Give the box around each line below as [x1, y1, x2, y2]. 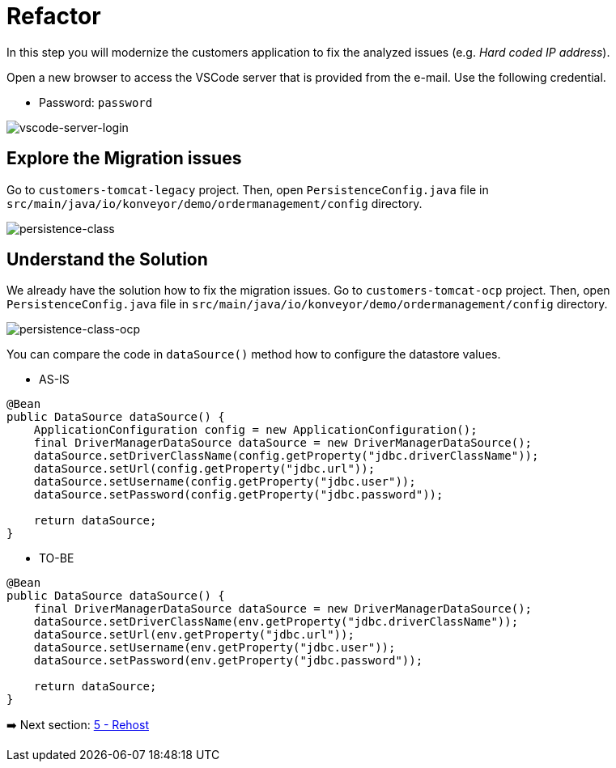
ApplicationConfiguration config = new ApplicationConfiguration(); [33, 423, 478, 437]
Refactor [6, 2, 101, 30]
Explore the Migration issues [6, 148, 242, 169]
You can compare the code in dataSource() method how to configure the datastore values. [6, 347, 501, 362]
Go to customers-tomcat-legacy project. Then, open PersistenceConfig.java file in [6, 182, 489, 197]
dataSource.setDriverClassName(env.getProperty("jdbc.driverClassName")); [33, 615, 519, 629]
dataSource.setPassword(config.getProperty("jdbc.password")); [33, 488, 444, 502]
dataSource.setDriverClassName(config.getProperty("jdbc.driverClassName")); [33, 449, 539, 463]
